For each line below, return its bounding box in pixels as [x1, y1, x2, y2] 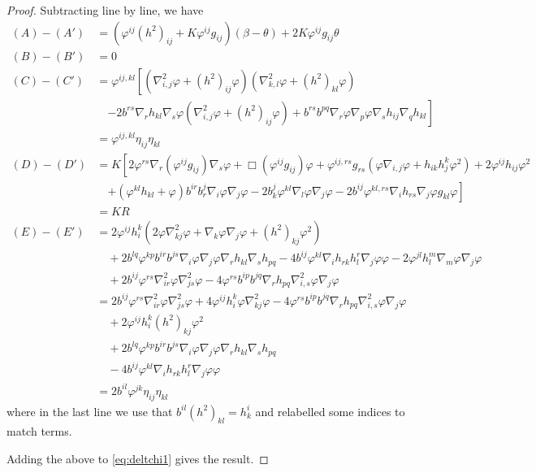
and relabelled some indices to [255, 402, 405, 419]
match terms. [6, 423, 72, 440]
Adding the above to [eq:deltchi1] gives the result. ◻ [6, 449, 269, 466]
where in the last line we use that [6, 402, 173, 419]
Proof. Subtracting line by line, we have [6, 2, 204, 18]
